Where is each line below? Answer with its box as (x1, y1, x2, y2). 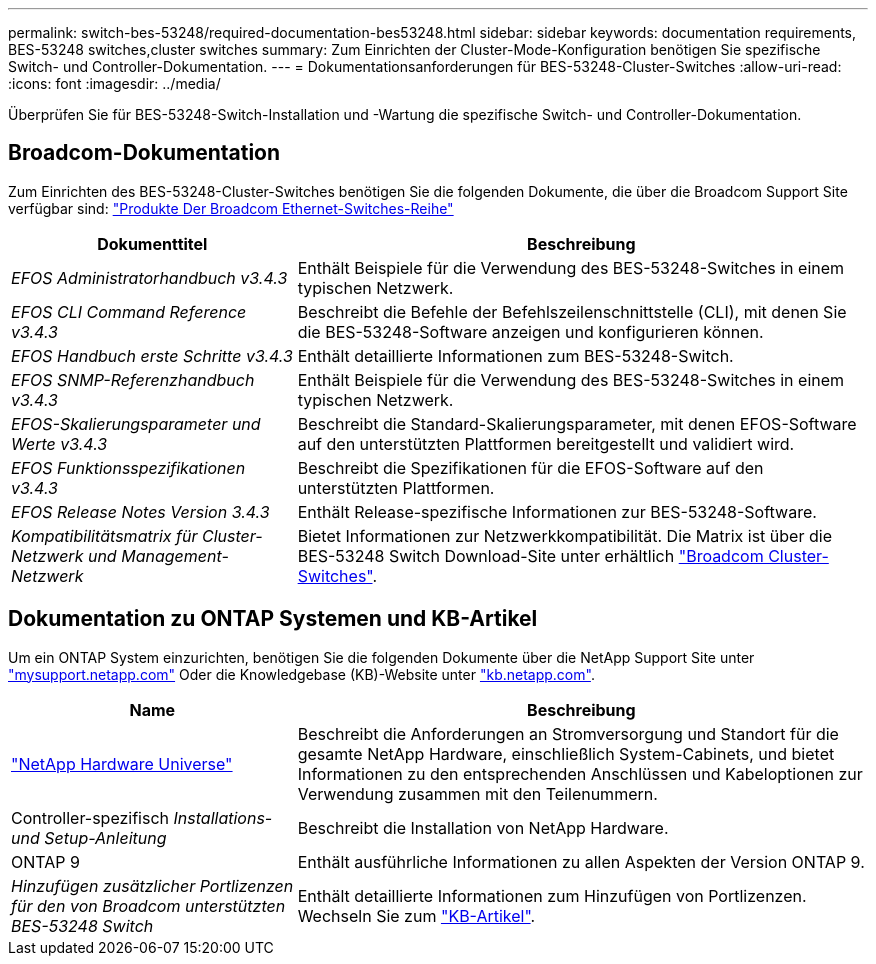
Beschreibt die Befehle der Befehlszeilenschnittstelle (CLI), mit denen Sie (297, 301, 847, 322)
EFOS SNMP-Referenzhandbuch (11, 369, 255, 390)
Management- (121, 545, 229, 566)
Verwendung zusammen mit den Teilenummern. (297, 783, 658, 804)
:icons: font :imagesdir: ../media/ (8, 75, 221, 92)
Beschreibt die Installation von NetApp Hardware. (297, 817, 669, 838)
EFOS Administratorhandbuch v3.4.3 (11, 267, 288, 288)
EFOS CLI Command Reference (11, 301, 247, 322)
